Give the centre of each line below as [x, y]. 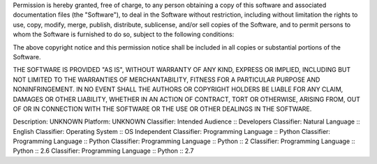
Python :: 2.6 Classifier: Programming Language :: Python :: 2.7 [103, 151]
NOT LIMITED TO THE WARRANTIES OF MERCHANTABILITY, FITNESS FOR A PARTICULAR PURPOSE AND [167, 80]
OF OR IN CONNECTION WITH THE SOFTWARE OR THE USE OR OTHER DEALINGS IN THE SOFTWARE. [162, 109]
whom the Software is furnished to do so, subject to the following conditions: [124, 34]
